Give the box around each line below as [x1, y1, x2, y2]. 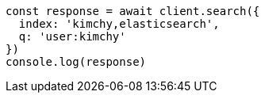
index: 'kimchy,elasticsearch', [18, 17, 220, 30]
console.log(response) [6, 55, 147, 68]
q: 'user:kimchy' [18, 30, 126, 43]
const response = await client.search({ [6, 5, 260, 17]
